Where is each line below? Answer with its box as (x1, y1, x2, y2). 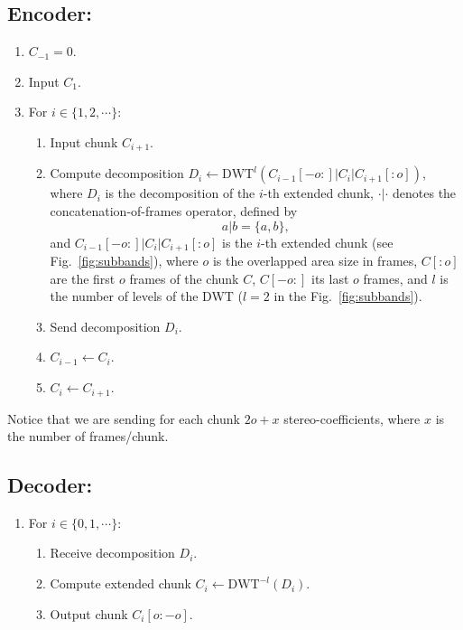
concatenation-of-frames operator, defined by (50, 202, 298, 221)
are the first (50, 268, 116, 287)
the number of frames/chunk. (7, 427, 169, 446)
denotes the (393, 183, 457, 202)
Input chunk (50, 132, 118, 151)
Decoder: (7, 471, 93, 499)
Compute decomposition (50, 164, 184, 183)
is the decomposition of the (105, 183, 255, 202)
